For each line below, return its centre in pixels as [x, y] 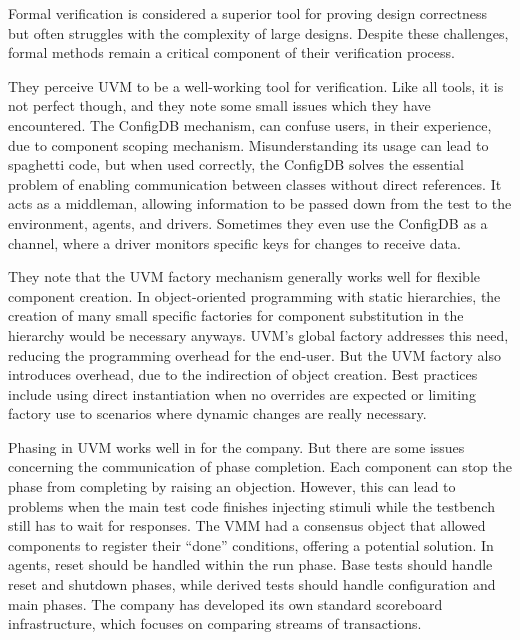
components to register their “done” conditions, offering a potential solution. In [251, 544]
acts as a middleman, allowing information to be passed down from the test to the [260, 203]
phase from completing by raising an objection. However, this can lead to [232, 486]
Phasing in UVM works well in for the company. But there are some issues [236, 446]
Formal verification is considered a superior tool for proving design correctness [247, 13]
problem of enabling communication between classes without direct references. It [255, 183]
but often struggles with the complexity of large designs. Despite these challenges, [258, 32]
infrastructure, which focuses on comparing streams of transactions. [215, 623]
